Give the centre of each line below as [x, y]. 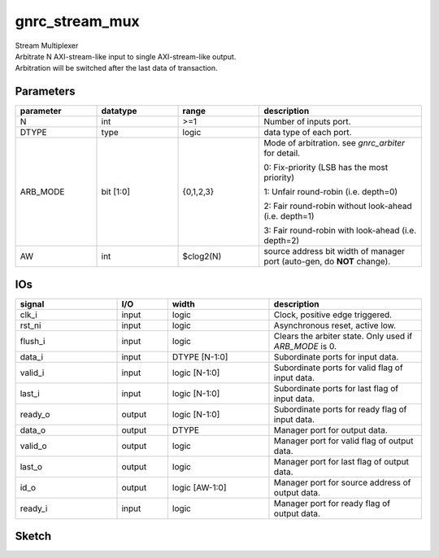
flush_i [33, 341]
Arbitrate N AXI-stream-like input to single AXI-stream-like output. [126, 56]
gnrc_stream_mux [77, 21]
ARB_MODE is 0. [305, 346]
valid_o [34, 446]
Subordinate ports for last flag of [336, 388]
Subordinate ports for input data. [336, 356]
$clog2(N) [202, 256]
